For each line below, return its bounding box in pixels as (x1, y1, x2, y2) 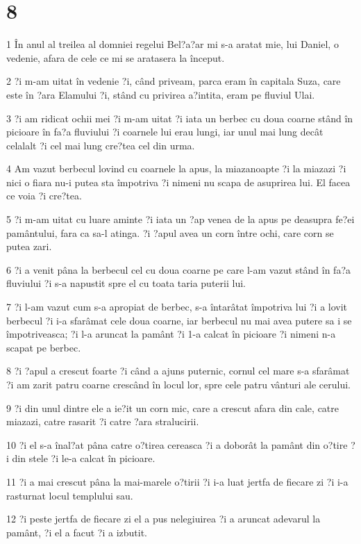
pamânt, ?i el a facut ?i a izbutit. (6, 525, 147, 539)
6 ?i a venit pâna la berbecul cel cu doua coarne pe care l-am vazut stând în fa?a (6, 262, 351, 277)
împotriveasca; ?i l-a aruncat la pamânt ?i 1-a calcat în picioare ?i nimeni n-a (6, 327, 336, 341)
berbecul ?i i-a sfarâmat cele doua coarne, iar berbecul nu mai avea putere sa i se (6, 313, 352, 327)
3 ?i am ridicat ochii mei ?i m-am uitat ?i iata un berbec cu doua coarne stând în (6, 110, 353, 125)
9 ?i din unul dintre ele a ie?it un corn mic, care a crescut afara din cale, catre (6, 400, 339, 415)
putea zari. (6, 239, 52, 254)
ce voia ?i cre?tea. (6, 188, 82, 203)
